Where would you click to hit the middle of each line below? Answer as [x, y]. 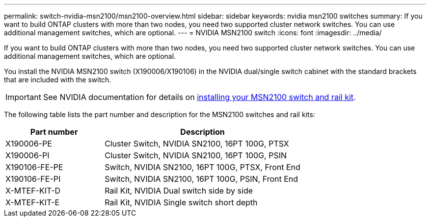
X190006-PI [27, 155]
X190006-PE [29, 144]
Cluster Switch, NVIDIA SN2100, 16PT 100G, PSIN [196, 155]
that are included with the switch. [58, 80]
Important [23, 97]
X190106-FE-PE [34, 167]
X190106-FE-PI [33, 179]
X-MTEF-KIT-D [33, 191]
